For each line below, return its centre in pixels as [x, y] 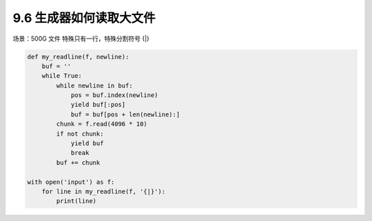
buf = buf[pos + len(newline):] [125, 114]
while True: [62, 76]
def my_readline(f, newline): [78, 56]
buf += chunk [78, 162]
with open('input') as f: [71, 182]
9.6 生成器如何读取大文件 [84, 18]
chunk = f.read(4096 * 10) [102, 124]
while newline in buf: [95, 85]
